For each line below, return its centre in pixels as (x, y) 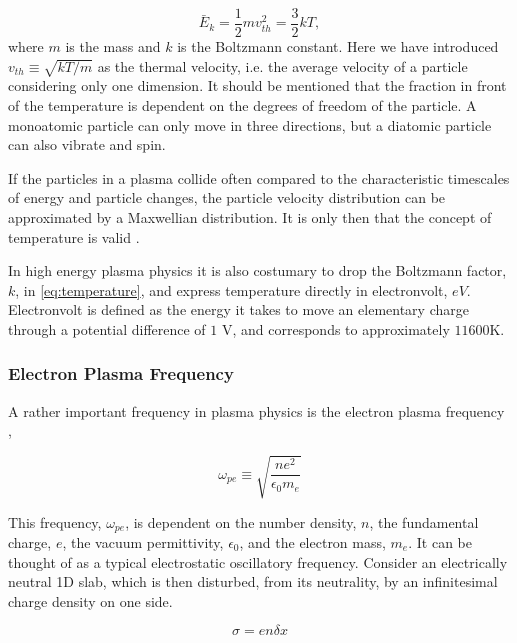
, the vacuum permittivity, (143, 541)
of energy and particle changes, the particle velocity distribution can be (227, 197)
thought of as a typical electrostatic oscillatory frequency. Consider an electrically (258, 561)
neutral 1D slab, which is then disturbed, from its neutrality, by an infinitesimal (253, 581)
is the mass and (113, 46)
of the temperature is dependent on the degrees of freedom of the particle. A (242, 105)
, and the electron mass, (312, 541)
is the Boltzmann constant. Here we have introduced (338, 46)
